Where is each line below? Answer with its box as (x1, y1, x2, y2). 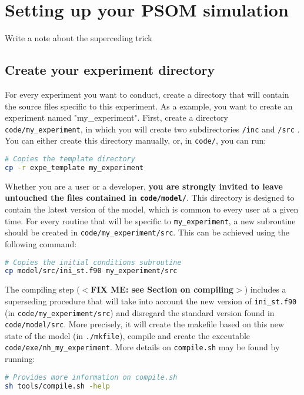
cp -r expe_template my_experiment (5, 163, 144, 172)
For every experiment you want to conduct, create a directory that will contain (5, 88, 289, 100)
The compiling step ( (5, 283, 80, 296)
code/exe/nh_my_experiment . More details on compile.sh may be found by (5, 341, 280, 353)
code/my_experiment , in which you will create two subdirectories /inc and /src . (5, 122, 300, 135)
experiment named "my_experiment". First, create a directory (5, 111, 229, 124)
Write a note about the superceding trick (5, 32, 152, 44)
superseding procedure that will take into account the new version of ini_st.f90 (5, 294, 297, 307)
